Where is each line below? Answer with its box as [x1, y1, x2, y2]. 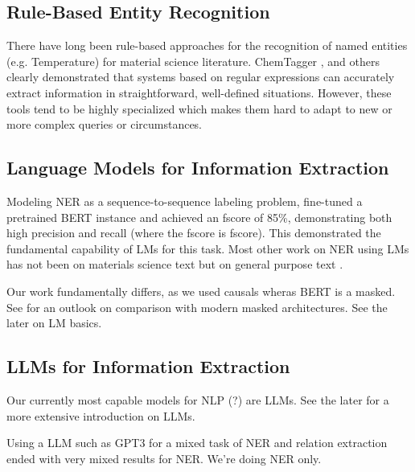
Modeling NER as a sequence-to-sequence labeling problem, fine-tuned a [6, 192, 363, 209]
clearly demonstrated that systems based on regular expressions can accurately [6, 68, 395, 85]
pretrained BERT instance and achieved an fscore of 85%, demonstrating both [6, 208, 392, 225]
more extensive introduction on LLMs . [6, 407, 195, 424]
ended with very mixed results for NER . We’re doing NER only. [6, 449, 322, 466]
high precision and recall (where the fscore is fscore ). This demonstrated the [6, 224, 381, 241]
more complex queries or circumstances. [6, 116, 203, 133]
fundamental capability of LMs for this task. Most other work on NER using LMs [6, 240, 409, 257]
